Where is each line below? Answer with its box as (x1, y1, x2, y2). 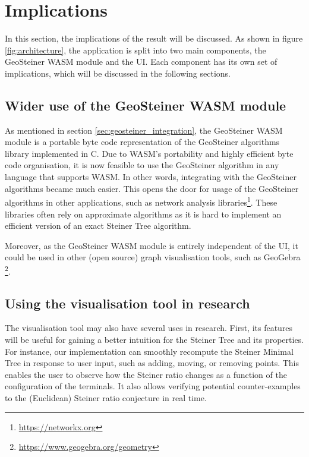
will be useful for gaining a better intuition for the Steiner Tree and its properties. (5, 333, 304, 345)
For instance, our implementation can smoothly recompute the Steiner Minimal (5, 345, 294, 357)
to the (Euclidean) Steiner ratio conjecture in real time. (5, 391, 207, 404)
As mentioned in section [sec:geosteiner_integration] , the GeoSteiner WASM (5, 124, 283, 136)
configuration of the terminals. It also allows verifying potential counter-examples (5, 380, 301, 392)
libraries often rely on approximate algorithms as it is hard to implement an (5, 207, 282, 220)
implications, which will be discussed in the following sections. (5, 67, 231, 79)
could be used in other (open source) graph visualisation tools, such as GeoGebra (5, 251, 301, 263)
